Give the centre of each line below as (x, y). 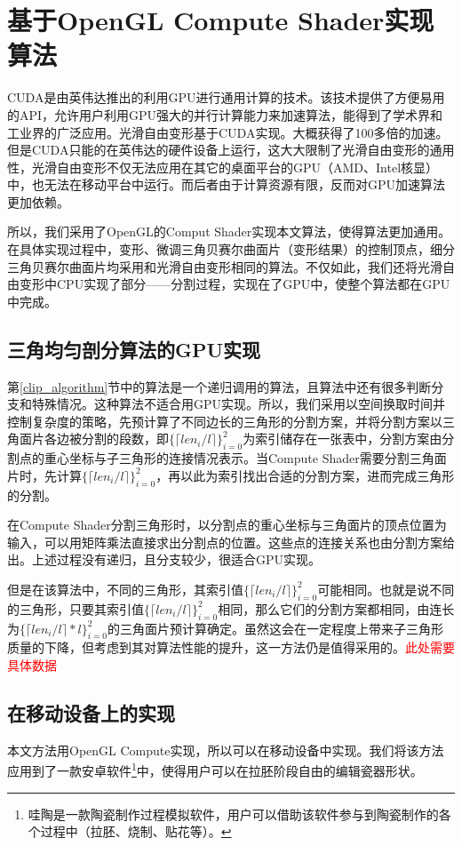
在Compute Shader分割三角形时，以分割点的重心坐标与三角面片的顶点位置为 (227, 525)
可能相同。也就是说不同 (386, 589)
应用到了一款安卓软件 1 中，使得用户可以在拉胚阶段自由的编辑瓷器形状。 (215, 770)
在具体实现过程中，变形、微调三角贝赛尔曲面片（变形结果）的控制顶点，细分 (231, 249)
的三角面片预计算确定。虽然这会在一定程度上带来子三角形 (275, 628)
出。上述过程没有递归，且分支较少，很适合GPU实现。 (164, 559)
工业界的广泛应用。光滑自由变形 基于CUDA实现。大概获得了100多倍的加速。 (228, 132)
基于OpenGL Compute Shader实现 (221, 20)
